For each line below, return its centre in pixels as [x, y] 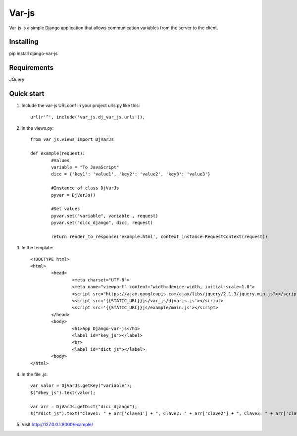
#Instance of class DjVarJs [85, 188]
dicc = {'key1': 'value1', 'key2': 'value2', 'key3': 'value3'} [131, 174]
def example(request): [58, 153]
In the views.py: [38, 128]
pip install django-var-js [33, 54]
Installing [24, 42]
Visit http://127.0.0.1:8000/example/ [57, 425]
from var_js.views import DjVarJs [72, 139]
